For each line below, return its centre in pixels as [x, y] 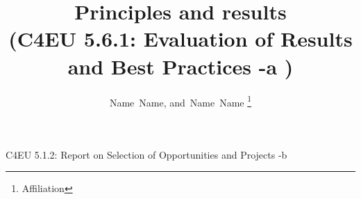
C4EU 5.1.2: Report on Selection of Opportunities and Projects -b [146, 154]
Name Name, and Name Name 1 [180, 101]
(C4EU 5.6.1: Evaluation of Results [180, 39]
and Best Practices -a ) [180, 66]
